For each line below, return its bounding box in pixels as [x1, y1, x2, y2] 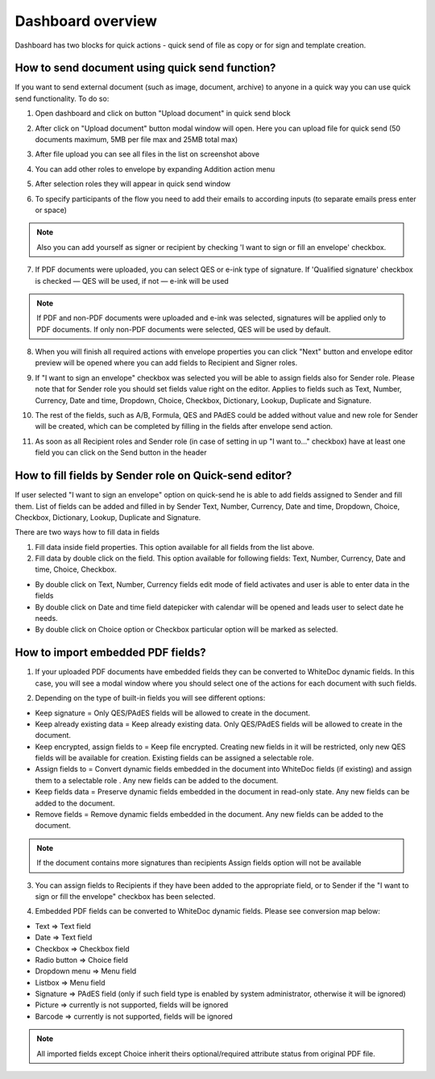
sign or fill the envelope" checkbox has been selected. [35, 891, 216, 901]
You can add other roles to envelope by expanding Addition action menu [35, 164, 275, 173]
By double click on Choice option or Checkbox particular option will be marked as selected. [35, 625, 338, 635]
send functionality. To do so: [14, 94, 110, 103]
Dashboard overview [14, 12, 157, 30]
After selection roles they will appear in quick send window [35, 179, 231, 189]
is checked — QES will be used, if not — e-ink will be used [35, 276, 229, 285]
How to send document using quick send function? [14, 61, 276, 75]
